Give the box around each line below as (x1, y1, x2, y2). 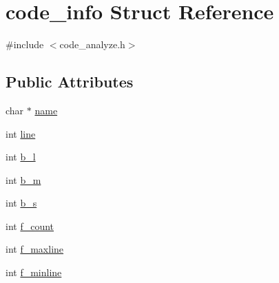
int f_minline (6, 265, 62, 280)
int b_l (6, 149, 36, 164)
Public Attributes (6, 71, 134, 92)
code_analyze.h (59, 37, 125, 52)
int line (6, 126, 36, 140)
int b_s (6, 196, 37, 210)
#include (6, 37, 44, 52)
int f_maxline (6, 242, 64, 256)
